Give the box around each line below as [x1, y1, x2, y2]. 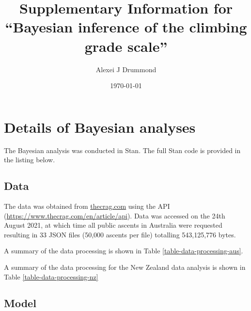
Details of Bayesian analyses [4, 117, 196, 137]
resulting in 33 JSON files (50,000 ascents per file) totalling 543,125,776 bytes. [4, 229, 236, 239]
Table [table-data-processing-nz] [4, 271, 98, 281]
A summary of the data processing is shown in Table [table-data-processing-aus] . [4, 246, 243, 256]
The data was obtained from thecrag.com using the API [4, 201, 170, 211]
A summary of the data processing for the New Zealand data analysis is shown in [4, 262, 246, 272]
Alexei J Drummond [95, 64, 157, 74]
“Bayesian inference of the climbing [5, 17, 247, 37]
